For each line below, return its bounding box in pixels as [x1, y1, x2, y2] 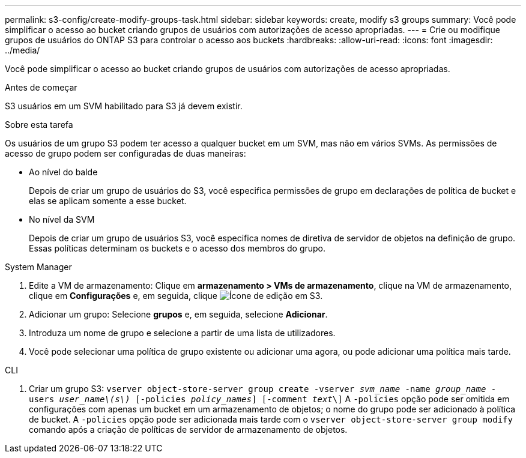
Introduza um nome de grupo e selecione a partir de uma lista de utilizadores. [29, 328, 336, 338]
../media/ [5, 45, 40, 55]
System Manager [5, 262, 72, 272]
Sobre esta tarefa [5, 119, 73, 130]
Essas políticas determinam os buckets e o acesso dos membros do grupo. [29, 243, 326, 253]
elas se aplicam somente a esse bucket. [29, 196, 187, 206]
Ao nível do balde [29, 167, 98, 177]
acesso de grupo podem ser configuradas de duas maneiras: [5, 148, 246, 158]
